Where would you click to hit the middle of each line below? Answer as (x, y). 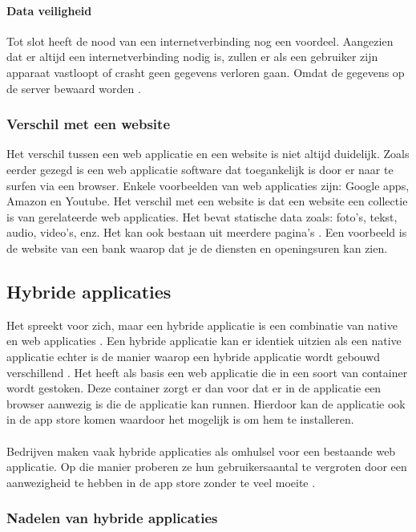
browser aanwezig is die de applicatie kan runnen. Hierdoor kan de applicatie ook (206, 403)
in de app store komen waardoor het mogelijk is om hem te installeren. (180, 419)
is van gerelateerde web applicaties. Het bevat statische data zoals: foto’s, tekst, (202, 216)
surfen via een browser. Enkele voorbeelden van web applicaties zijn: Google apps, (208, 185)
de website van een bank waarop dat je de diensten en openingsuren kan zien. (197, 248)
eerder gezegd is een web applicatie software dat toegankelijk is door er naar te (200, 169)
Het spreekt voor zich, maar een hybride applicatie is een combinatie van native (202, 325)
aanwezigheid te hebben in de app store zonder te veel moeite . (161, 482)
